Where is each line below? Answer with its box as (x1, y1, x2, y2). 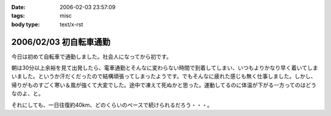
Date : (11, 4, 26, 10)
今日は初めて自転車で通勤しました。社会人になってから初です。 (11, 53, 172, 60)
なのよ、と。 (11, 90, 44, 98)
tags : (11, 12, 25, 20)
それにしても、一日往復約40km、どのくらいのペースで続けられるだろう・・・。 (11, 101, 213, 109)
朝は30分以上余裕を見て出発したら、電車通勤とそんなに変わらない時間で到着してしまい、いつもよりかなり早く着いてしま (11, 64, 318, 72)
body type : (11, 20, 40, 28)
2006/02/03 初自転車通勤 (11, 37, 110, 47)
